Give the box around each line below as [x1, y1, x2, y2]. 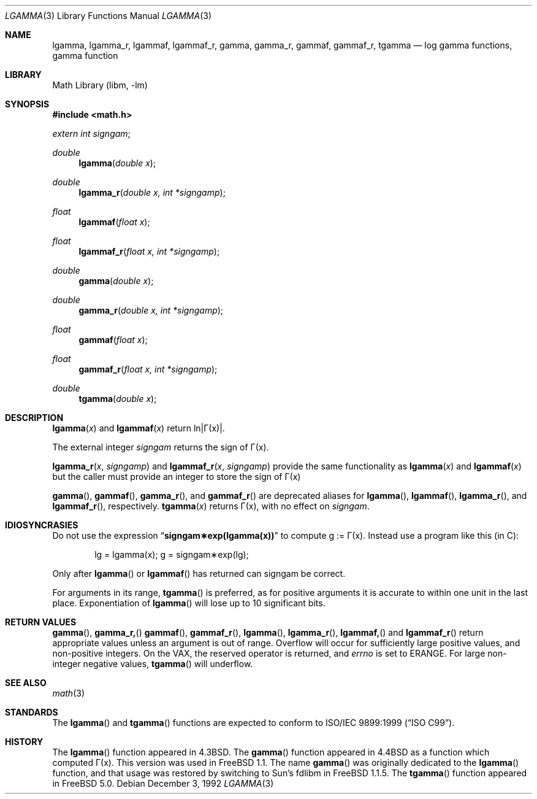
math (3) [52, 688, 85, 698]
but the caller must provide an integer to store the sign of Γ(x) [52, 471, 301, 482]
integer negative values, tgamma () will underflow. [52, 658, 253, 669]
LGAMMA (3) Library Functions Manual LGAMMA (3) [5, 10, 212, 21]
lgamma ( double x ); [78, 158, 156, 168]
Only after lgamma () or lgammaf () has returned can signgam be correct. [52, 568, 346, 579]
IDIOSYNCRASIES [5, 520, 78, 530]
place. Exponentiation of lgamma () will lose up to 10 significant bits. [52, 598, 326, 608]
